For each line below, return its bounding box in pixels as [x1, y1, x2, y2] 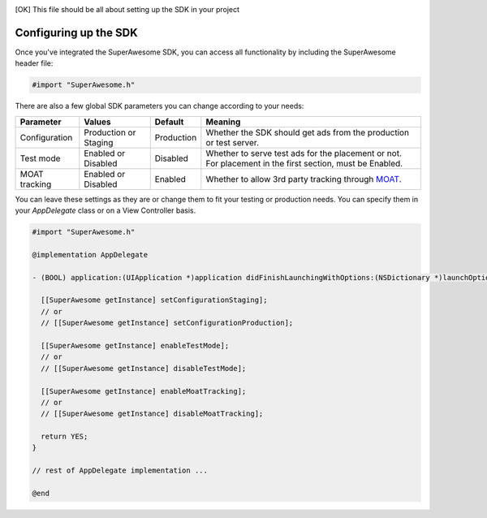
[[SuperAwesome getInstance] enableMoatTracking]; [41, 386, 247, 395]
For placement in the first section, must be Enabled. [205, 158, 403, 169]
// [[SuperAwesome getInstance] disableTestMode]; [41, 364, 247, 373]
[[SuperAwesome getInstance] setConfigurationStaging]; [41, 296, 268, 304]
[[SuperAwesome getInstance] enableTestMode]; [41, 341, 230, 350]
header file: [15, 58, 54, 68]
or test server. [205, 136, 260, 148]
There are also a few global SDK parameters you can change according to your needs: [15, 101, 304, 111]
